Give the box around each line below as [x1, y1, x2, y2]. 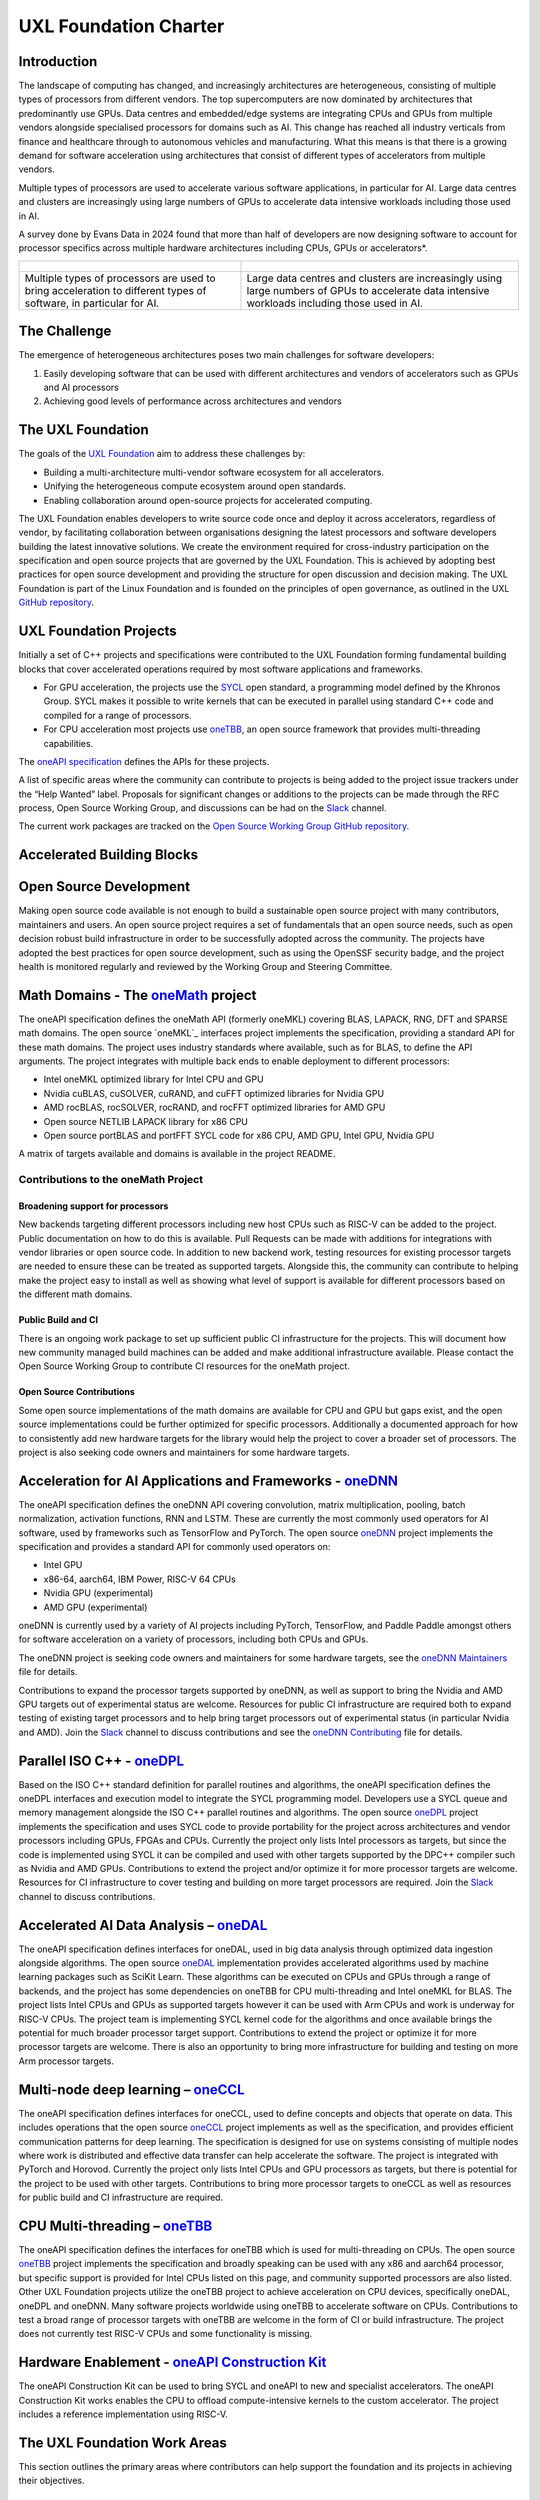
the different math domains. [18, 1288, 133, 1300]
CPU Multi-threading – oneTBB [18, 2217, 213, 2234]
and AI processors [43, 381, 119, 394]
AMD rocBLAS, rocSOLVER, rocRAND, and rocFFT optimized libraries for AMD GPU [43, 1101, 386, 1114]
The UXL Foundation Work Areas [18, 2434, 227, 2451]
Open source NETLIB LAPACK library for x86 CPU [43, 1115, 249, 1127]
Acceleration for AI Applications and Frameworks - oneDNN [18, 1472, 399, 1489]
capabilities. [43, 737, 94, 749]
